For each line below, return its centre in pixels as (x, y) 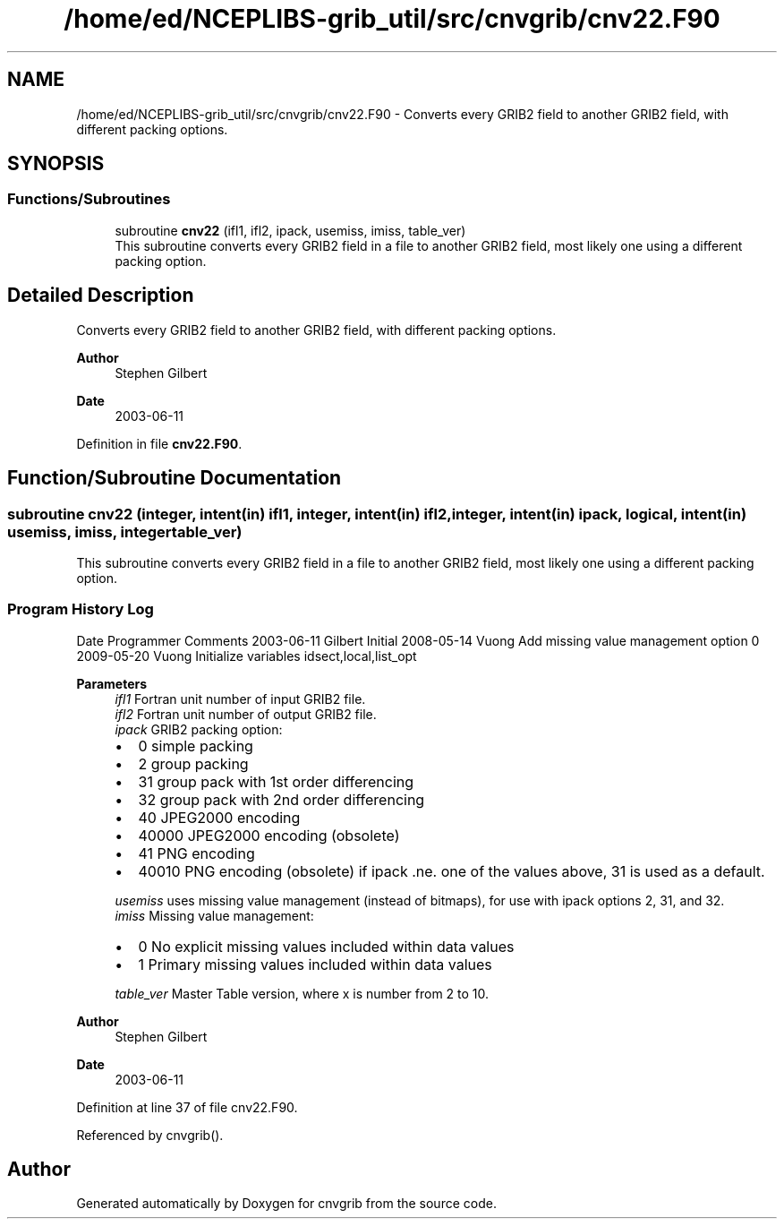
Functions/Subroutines (89, 199)
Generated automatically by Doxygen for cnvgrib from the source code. (286, 1204)
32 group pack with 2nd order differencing (281, 799)
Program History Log (81, 609)
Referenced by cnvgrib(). (150, 1135)
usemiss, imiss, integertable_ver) (125, 532)
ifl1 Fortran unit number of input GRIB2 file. (240, 699)
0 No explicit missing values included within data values (326, 946)
